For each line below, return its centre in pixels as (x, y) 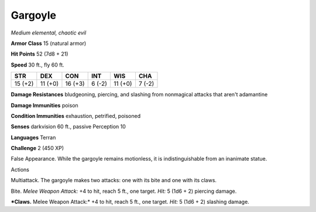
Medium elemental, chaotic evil (49, 33)
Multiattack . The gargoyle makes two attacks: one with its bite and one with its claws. (114, 180)
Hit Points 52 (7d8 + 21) (39, 54)
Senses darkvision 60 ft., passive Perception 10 (68, 127)
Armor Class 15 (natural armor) (49, 43)
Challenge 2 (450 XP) (37, 148)
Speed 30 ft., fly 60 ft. (37, 65)
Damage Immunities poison (44, 105)
